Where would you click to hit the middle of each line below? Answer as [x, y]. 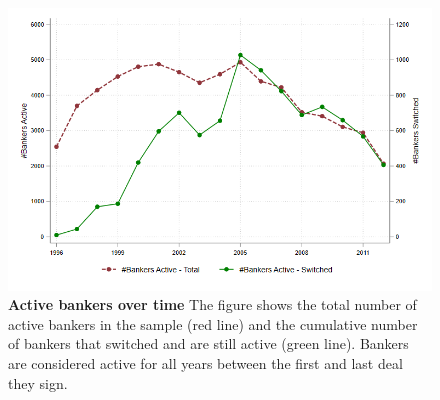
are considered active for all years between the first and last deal [205, 363]
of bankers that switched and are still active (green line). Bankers [208, 343]
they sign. [38, 382]
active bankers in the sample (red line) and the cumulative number [213, 323]
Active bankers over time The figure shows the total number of [212, 304]
